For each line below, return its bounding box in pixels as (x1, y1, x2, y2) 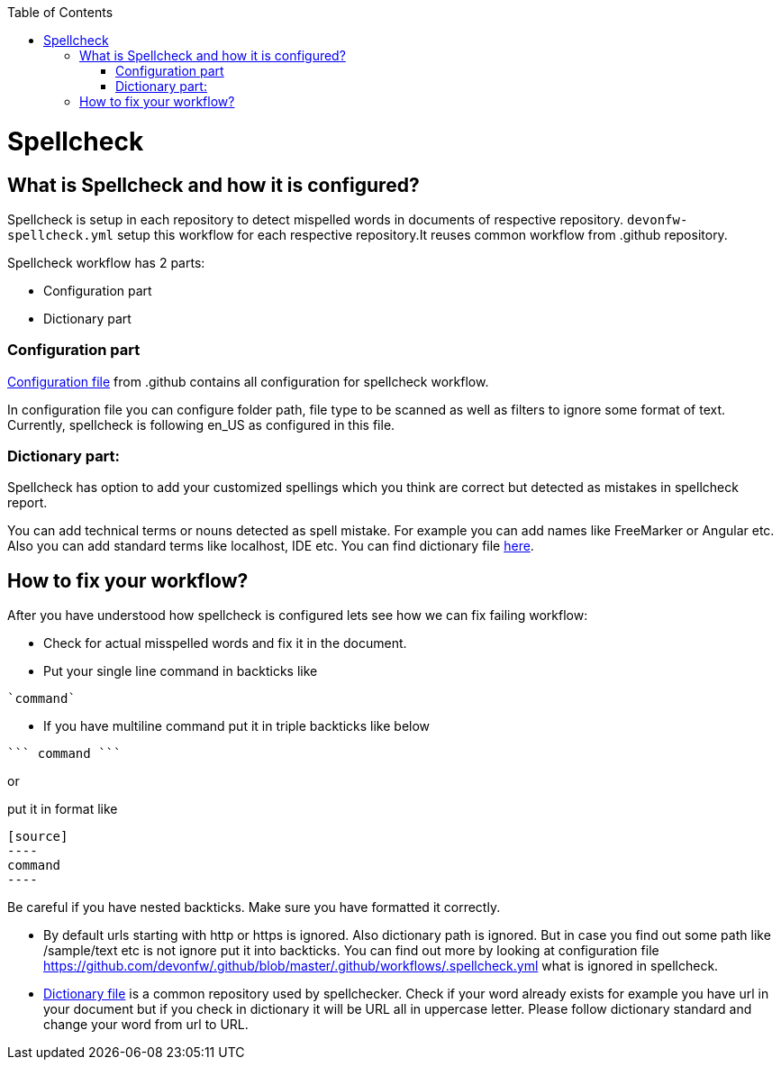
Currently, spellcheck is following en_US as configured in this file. (7, 416, 395, 433)
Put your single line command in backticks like (43, 663, 318, 679)
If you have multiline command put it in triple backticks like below (43, 718, 431, 734)
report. (7, 495, 48, 511)
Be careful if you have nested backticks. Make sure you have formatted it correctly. (7, 899, 501, 916)
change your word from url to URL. (43, 1017, 249, 1033)
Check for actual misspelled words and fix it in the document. (43, 635, 407, 652)
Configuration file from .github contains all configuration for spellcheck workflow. (7, 373, 489, 389)
